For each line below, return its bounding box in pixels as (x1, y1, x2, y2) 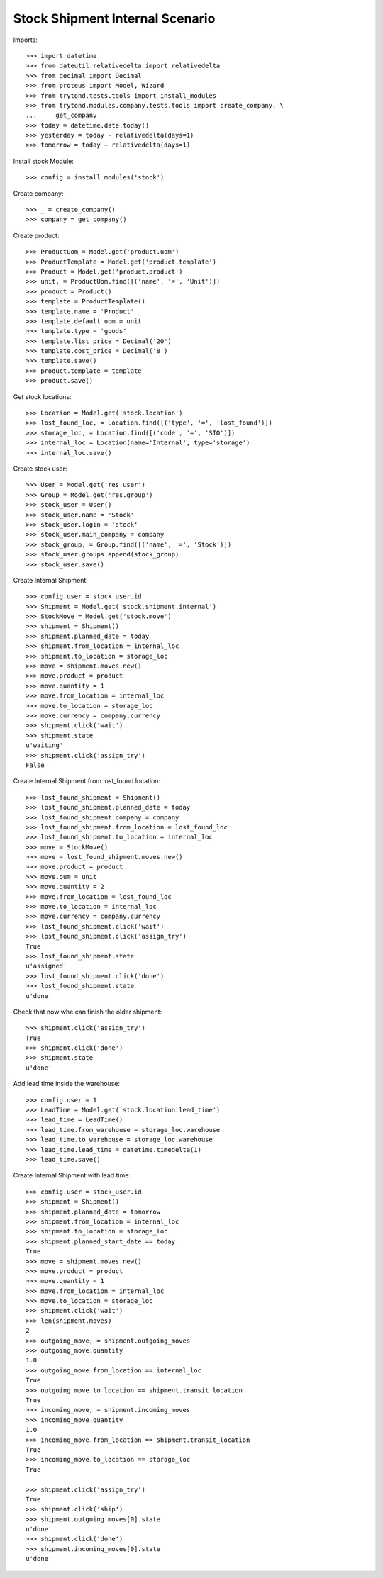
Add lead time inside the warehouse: (13, 1080, 121, 1088)
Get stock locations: (13, 392, 72, 401)
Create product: (13, 231, 60, 240)
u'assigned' (26, 962, 67, 970)
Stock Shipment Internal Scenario (13, 11, 216, 26)
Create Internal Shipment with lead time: (13, 1171, 131, 1180)
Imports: (13, 35, 38, 44)
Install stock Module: (13, 157, 74, 165)
